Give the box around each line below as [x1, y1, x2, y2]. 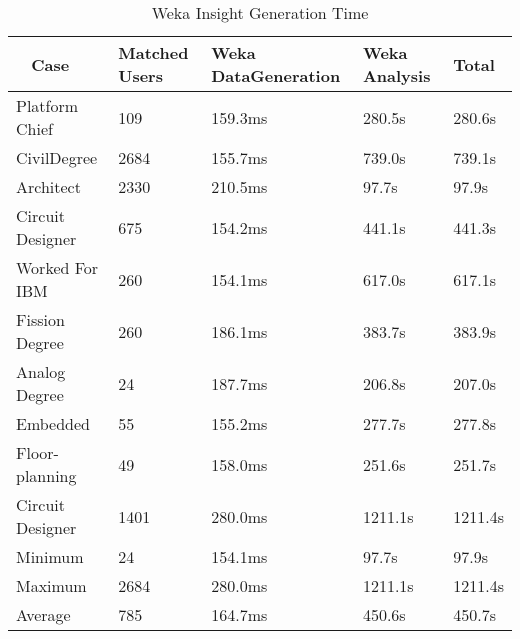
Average [16, 603, 71, 626]
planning [16, 464, 77, 487]
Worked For [16, 256, 99, 279]
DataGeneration [211, 64, 341, 87]
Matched [118, 41, 189, 64]
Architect [16, 175, 81, 198]
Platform [16, 94, 79, 117]
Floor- [16, 441, 59, 464]
